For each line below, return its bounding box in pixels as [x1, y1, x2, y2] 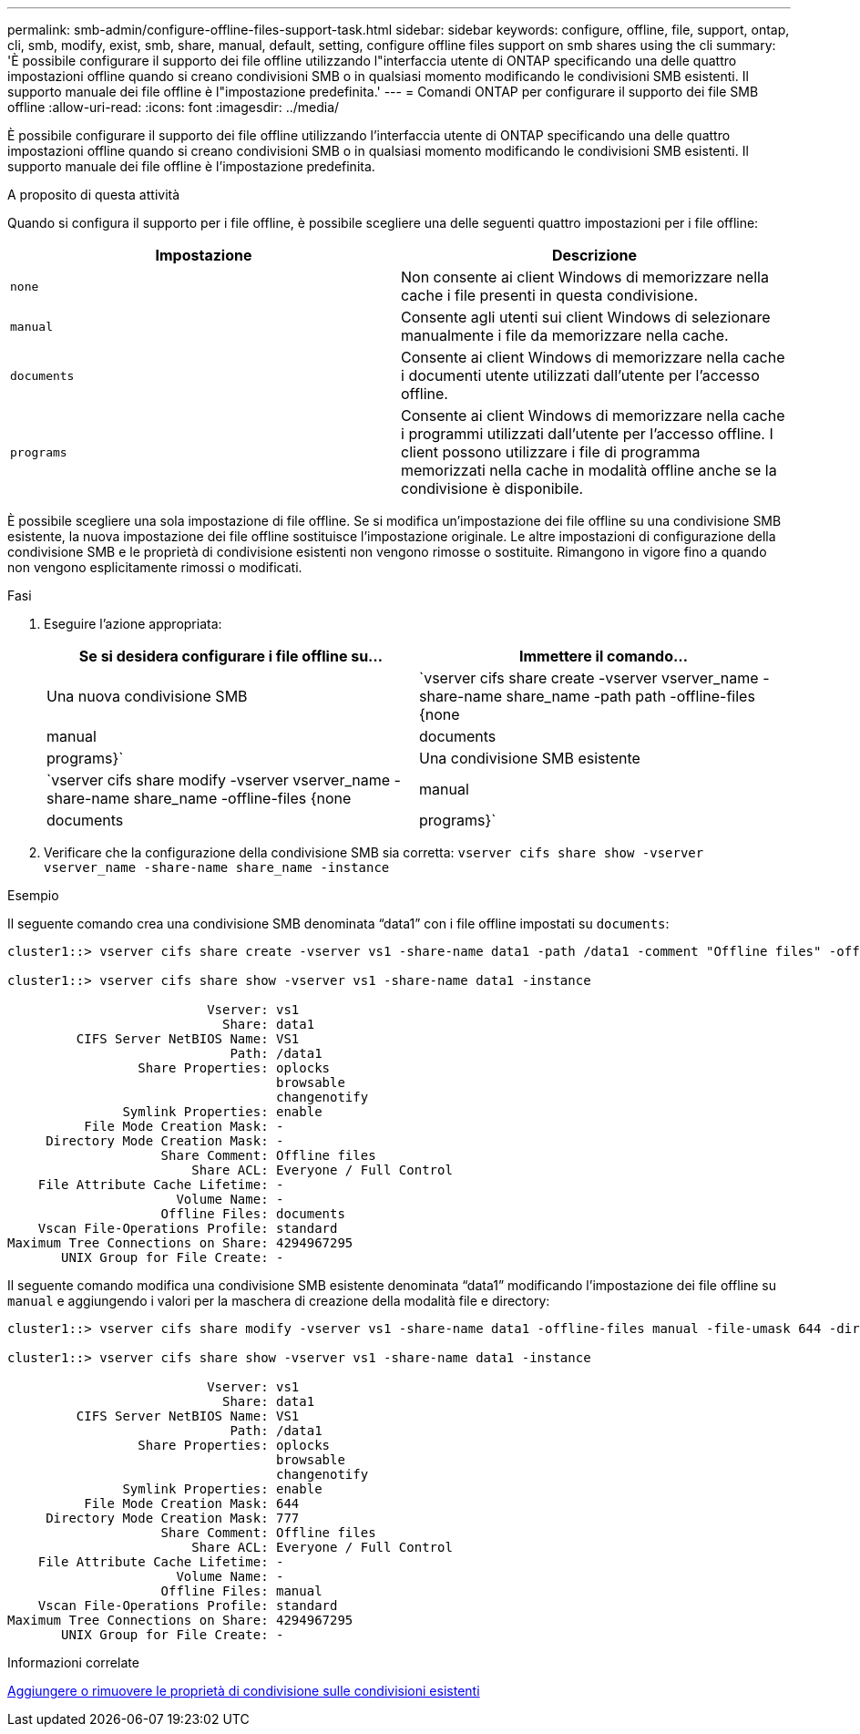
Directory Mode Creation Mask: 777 [46, 1511, 300, 1525]
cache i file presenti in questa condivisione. [401, 286, 698, 304]
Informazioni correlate [7, 1655, 139, 1670]
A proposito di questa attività [7, 187, 180, 202]
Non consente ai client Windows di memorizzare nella [401, 268, 769, 286]
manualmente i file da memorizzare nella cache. [401, 326, 729, 344]
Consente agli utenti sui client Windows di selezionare [401, 308, 771, 326]
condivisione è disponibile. [401, 479, 584, 498]
